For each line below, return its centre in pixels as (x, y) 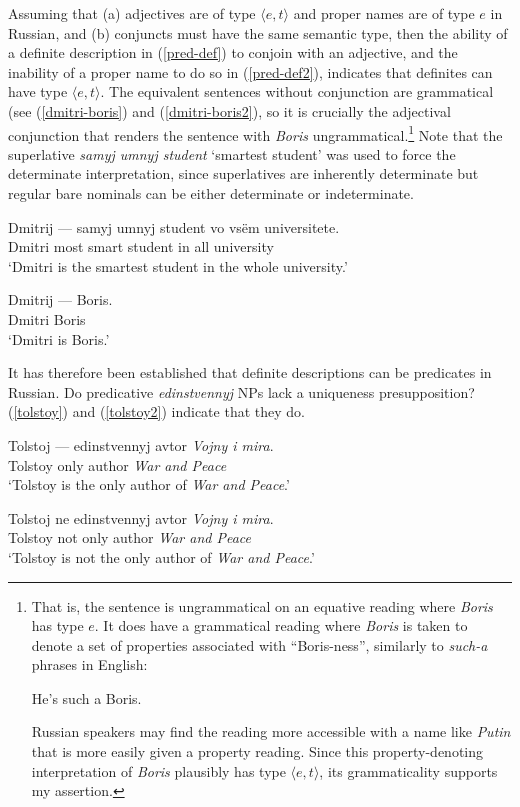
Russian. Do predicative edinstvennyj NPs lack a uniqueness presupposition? (241, 391)
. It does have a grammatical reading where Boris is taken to (281, 625)
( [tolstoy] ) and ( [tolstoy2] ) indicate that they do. (156, 411)
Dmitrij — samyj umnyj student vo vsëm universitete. (174, 226)
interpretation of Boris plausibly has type (158, 770)
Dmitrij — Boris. (60, 299)
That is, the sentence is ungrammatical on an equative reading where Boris (262, 605)
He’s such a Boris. (86, 697)
